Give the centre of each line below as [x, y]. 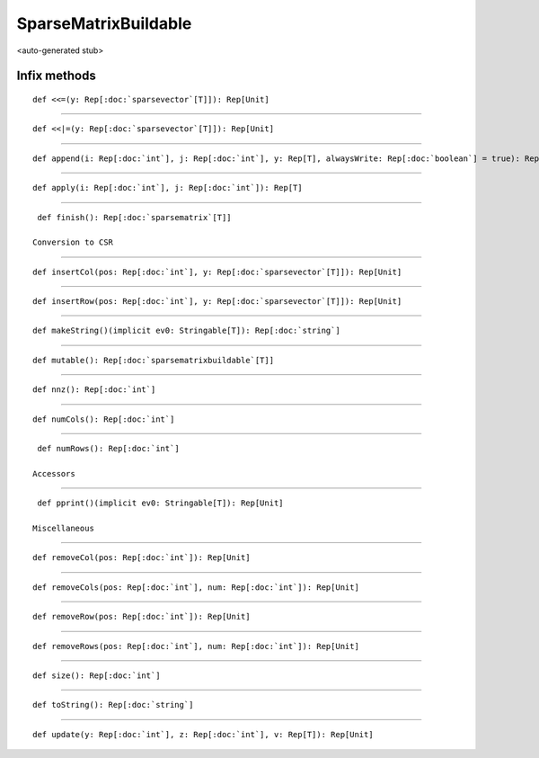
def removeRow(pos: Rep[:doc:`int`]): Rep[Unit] [141, 617]
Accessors [54, 473]
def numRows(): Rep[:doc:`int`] [108, 449]
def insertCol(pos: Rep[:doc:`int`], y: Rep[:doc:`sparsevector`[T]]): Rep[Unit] [217, 272]
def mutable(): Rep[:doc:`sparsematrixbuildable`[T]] [153, 360]
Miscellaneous [63, 528]
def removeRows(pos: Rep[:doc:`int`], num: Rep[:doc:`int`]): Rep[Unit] [196, 646]
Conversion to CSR [73, 242]
